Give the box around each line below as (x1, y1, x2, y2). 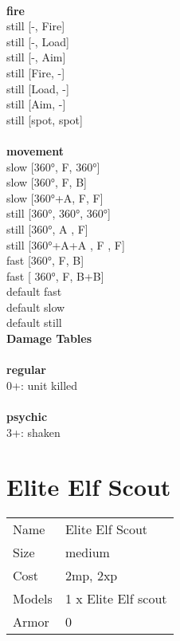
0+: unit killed (6, 376, 78, 393)
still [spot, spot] (6, 111, 83, 128)
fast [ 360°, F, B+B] (6, 267, 104, 284)
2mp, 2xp (65, 566, 118, 585)
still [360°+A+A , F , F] (6, 236, 125, 253)
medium (65, 543, 110, 562)
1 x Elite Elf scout (65, 589, 167, 608)
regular (6, 361, 46, 378)
